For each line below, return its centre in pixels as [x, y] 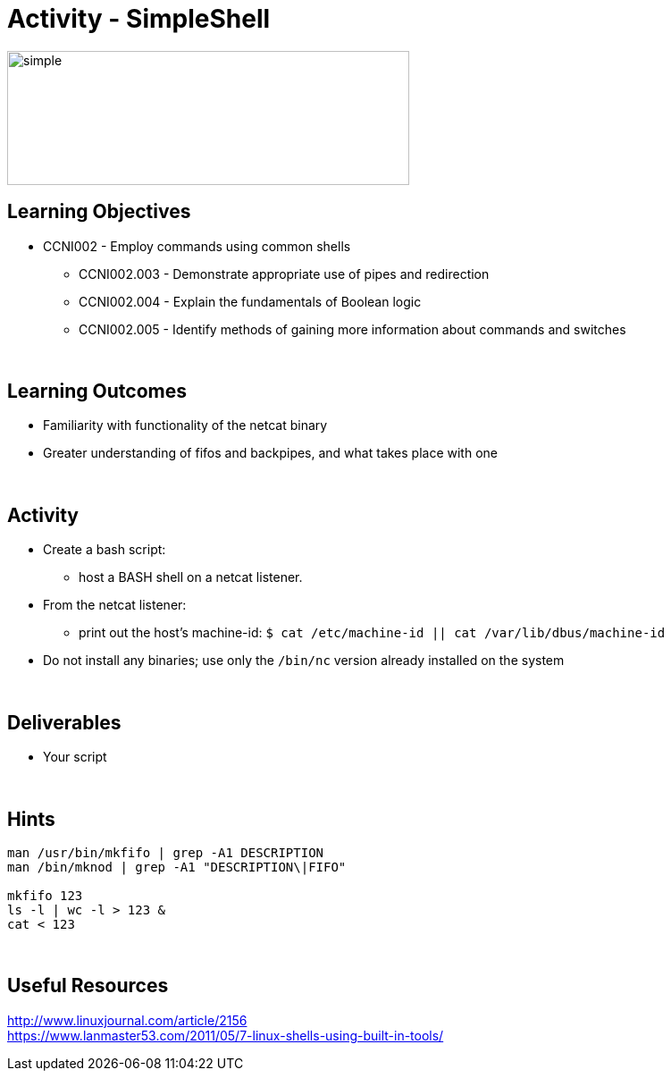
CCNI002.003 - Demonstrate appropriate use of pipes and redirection [284, 274]
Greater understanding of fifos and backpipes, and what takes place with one [270, 453]
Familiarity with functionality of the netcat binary [185, 425]
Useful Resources [88, 986]
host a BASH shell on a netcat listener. [191, 577]
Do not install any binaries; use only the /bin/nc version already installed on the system [304, 661]
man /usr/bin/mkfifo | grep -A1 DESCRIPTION [166, 852]
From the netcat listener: [115, 605]
